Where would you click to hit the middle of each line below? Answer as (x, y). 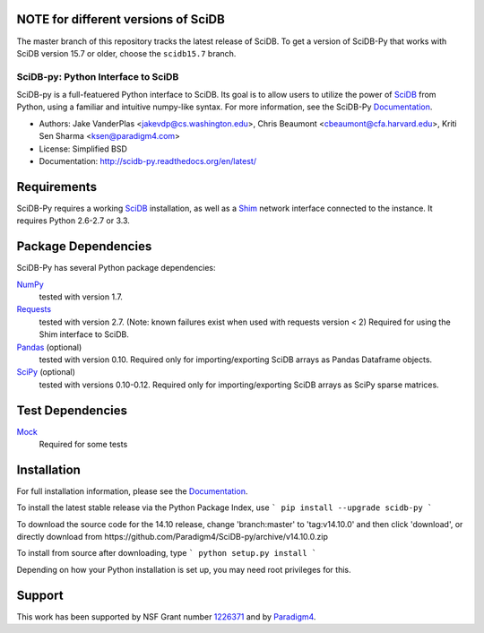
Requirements (57, 187)
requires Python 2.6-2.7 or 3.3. (73, 221)
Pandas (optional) (49, 347)
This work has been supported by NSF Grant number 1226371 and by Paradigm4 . (166, 616)
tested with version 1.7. (81, 297)
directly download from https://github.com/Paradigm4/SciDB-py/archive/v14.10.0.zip (173, 537)
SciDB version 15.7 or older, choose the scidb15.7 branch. (126, 53)
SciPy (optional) (46, 372)
